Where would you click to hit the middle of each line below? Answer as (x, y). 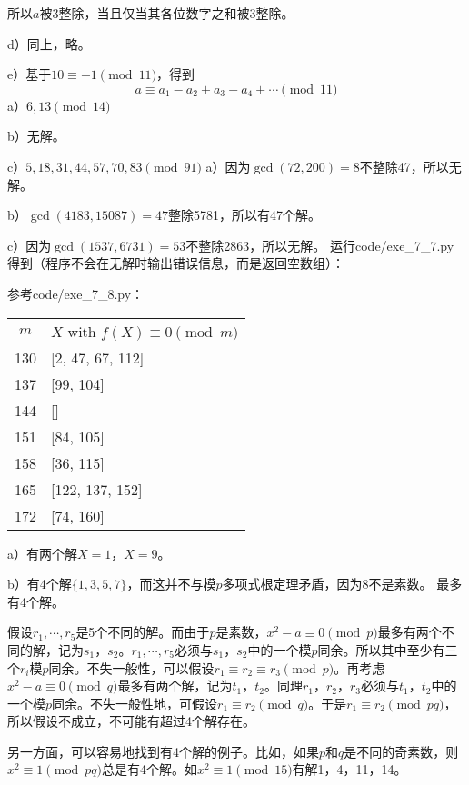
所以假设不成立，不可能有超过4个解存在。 (131, 721)
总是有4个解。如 (149, 769)
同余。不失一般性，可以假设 (131, 667)
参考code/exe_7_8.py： (76, 293)
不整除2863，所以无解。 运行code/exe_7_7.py (320, 245)
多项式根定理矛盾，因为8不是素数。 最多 (342, 584)
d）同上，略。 (49, 43)
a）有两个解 (42, 553)
